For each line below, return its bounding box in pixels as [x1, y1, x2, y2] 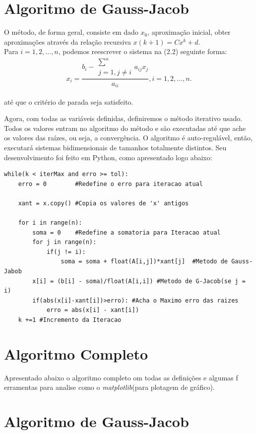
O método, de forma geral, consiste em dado [4, 27, 138, 37]
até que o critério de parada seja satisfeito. [4, 96, 133, 107]
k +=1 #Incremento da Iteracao [18, 316, 122, 324]
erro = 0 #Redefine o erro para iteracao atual [18, 180, 203, 187]
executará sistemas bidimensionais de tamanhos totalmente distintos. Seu [4, 142, 227, 152]
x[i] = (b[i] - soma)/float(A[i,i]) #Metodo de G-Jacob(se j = [32, 277, 246, 285]
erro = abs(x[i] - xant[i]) [46, 307, 139, 314]
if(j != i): [46, 248, 86, 255]
